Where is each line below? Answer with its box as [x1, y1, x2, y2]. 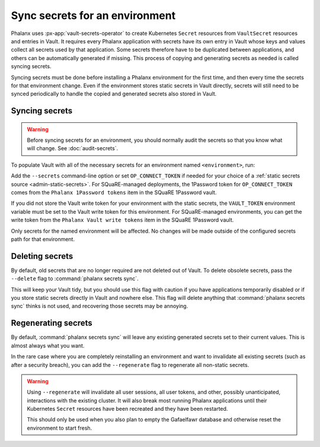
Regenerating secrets [11, 318, 93, 328]
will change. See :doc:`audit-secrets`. [27, 145, 119, 152]
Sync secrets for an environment [11, 9, 176, 22]
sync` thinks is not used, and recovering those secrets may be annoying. [11, 303, 188, 310]
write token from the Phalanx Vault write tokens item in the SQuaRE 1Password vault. [11, 217, 234, 224]
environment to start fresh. [27, 424, 92, 432]
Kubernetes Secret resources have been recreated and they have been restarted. [27, 405, 228, 413]
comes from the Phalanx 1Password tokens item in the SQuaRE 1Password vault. [11, 189, 217, 196]
